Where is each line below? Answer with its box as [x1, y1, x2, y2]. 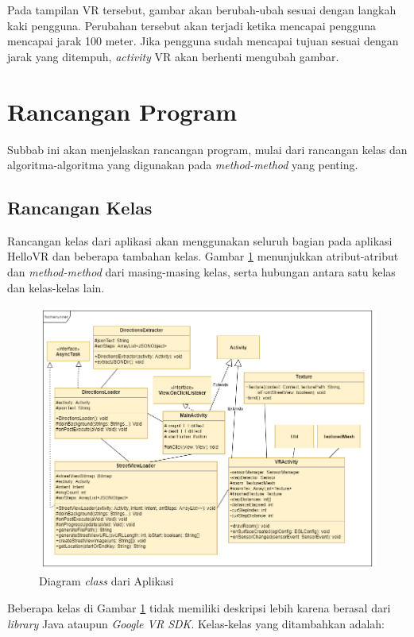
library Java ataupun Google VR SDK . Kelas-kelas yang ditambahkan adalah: [7, 615, 385, 631]
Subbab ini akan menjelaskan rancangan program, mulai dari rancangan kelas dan [7, 141, 408, 157]
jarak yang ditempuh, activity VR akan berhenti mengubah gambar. [7, 48, 339, 64]
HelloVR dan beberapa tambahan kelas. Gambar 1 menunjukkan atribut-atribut [7, 248, 399, 264]
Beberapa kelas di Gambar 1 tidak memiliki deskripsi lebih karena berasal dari [7, 599, 391, 616]
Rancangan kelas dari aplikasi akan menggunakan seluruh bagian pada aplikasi [7, 232, 393, 249]
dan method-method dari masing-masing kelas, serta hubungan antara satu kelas [7, 264, 396, 280]
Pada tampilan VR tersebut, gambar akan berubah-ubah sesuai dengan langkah [7, 2, 397, 17]
